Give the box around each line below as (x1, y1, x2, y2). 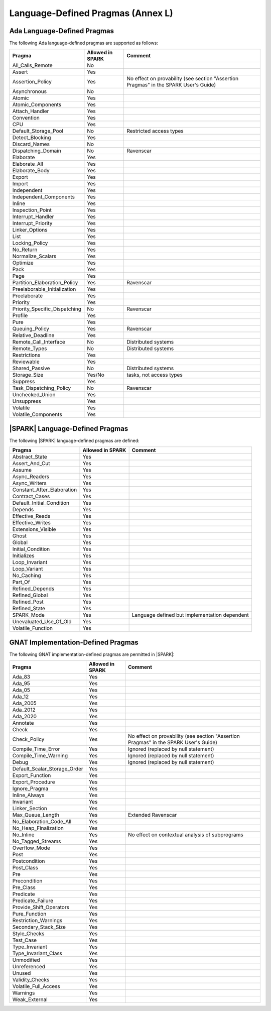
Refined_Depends (12, 585, 55, 592)
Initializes (12, 552, 35, 559)
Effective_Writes (12, 519, 51, 526)
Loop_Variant (12, 566, 43, 573)
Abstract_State (12, 454, 47, 461)
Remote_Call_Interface (12, 339, 65, 346)
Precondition (12, 877, 43, 884)
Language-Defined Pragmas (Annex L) (9, 8, 173, 19)
